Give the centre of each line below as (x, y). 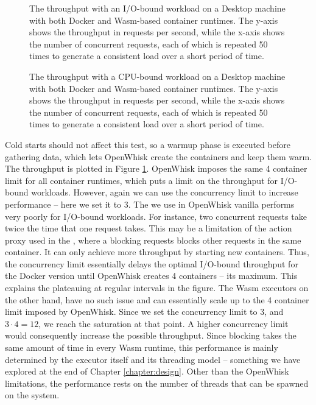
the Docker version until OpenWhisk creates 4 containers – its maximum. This (151, 276)
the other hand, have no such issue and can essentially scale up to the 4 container (157, 299)
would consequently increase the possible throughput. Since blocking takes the (151, 335)
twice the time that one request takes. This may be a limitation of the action (149, 228)
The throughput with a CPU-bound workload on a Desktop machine (157, 76)
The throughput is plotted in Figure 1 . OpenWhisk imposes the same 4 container (156, 168)
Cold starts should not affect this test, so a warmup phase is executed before (148, 144)
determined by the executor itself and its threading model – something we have (153, 359)
